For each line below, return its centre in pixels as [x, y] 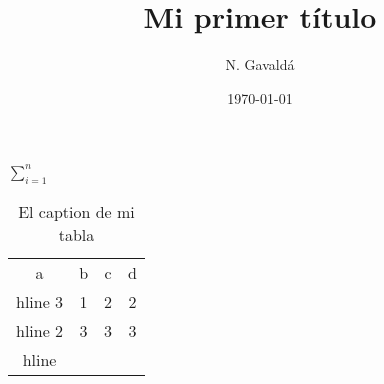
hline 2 [40, 330]
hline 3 [40, 301]
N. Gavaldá [260, 64]
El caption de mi [76, 211]
